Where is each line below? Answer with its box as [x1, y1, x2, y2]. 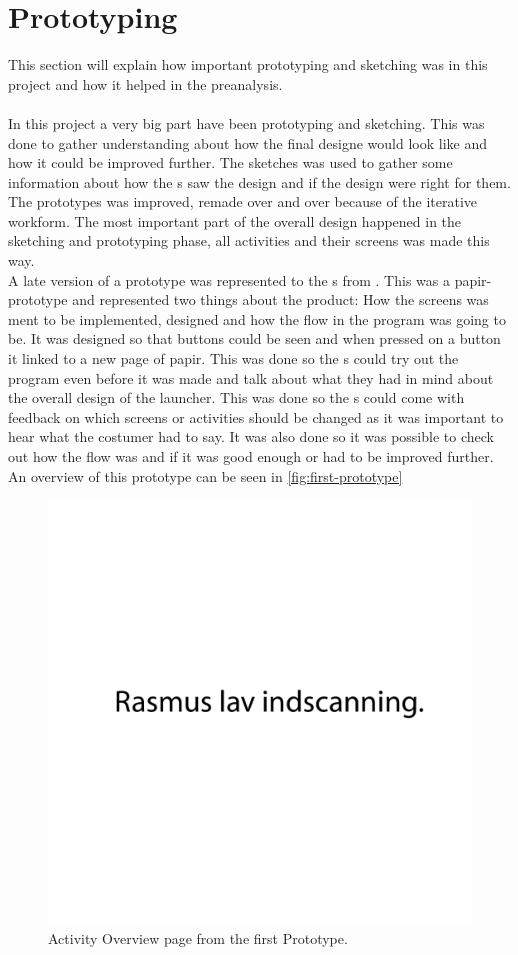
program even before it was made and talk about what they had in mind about [8, 367, 494, 388]
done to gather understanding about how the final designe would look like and [8, 132, 488, 153]
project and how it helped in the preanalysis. [8, 73, 283, 94]
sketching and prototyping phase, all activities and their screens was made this [8, 230, 490, 251]
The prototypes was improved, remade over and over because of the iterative [8, 191, 478, 212]
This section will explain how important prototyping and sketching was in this [8, 54, 488, 75]
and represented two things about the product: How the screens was [72, 289, 489, 310]
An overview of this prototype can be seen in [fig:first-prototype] [8, 465, 403, 486]
